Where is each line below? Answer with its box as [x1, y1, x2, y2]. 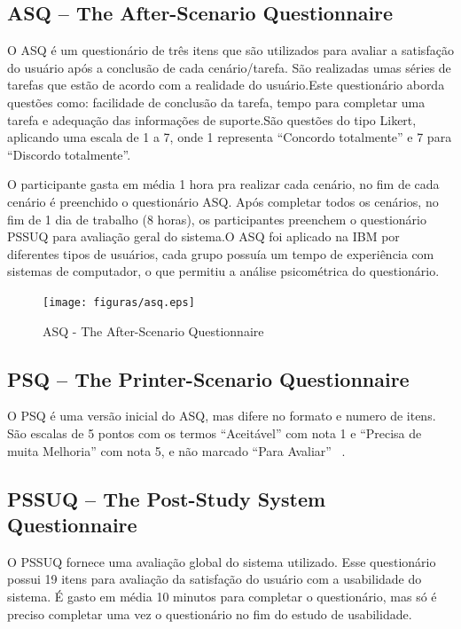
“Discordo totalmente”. [7, 145, 131, 163]
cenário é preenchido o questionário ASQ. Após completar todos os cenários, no [7, 192, 439, 210]
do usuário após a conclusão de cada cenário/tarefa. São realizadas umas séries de [7, 58, 451, 76]
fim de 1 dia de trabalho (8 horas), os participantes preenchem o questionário [7, 209, 427, 228]
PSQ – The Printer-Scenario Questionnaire [7, 365, 410, 392]
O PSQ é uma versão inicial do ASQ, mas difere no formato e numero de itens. [7, 406, 436, 425]
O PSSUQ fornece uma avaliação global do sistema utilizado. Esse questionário [7, 552, 436, 570]
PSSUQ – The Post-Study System [7, 484, 326, 512]
